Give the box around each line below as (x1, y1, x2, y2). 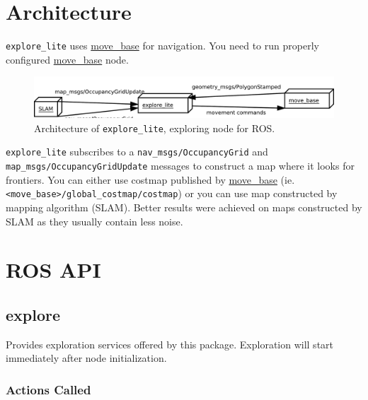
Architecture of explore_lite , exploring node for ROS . (34, 120, 275, 135)
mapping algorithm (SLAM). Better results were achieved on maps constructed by (6, 199, 362, 214)
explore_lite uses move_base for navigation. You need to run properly (6, 38, 319, 53)
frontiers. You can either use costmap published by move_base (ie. (6, 172, 295, 187)
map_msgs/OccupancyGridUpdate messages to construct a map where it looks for (6, 158, 355, 173)
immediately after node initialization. (6, 351, 167, 365)
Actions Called (6, 380, 91, 398)
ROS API (6, 255, 101, 284)
